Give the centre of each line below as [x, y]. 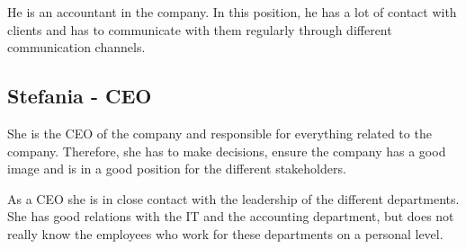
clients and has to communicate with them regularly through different [200, 29]
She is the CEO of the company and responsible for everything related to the [220, 133]
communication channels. [76, 47]
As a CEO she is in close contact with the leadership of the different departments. [233, 198]
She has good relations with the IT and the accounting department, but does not [231, 216]
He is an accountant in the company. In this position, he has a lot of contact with [232, 12]
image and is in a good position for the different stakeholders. [177, 169]
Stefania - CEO [80, 96]
